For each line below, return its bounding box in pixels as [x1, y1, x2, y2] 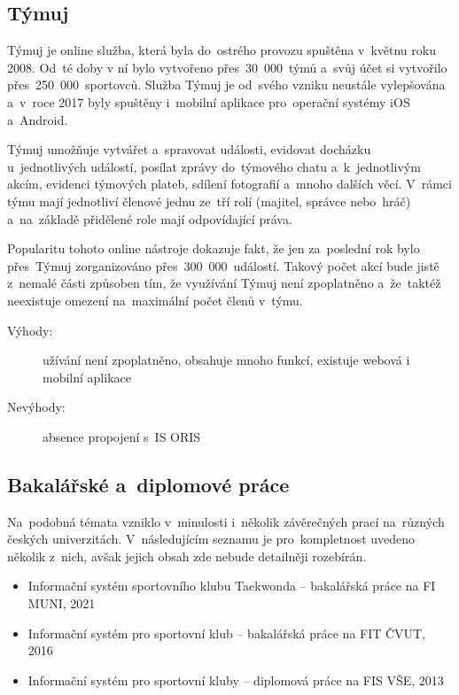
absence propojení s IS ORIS [43, 427, 201, 445]
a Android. [7, 110, 68, 128]
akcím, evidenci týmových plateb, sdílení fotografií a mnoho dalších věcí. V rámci [7, 174, 452, 193]
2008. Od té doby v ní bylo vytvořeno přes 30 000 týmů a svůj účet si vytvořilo [7, 58, 447, 76]
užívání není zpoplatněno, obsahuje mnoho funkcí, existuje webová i [43, 351, 410, 369]
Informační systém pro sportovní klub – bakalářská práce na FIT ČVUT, [27, 623, 426, 642]
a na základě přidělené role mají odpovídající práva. [7, 209, 292, 228]
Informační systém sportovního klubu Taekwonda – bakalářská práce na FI [27, 576, 436, 595]
